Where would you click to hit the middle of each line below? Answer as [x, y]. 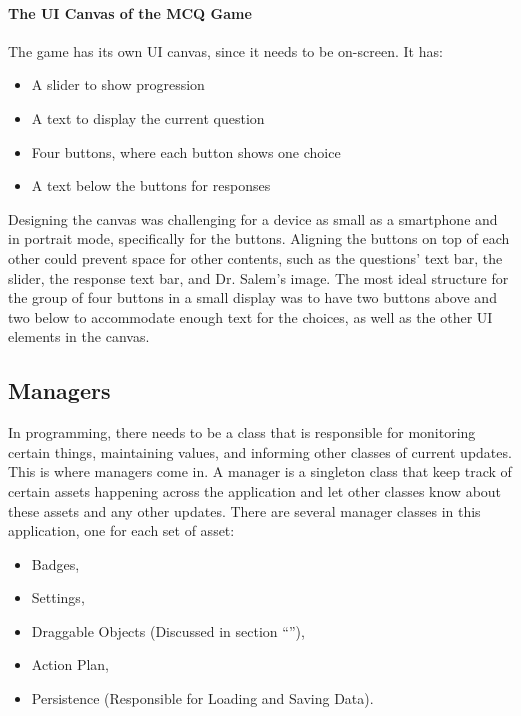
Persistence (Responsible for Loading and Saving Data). [202, 698]
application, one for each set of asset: [121, 530]
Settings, [58, 597]
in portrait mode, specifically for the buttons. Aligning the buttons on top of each [259, 238]
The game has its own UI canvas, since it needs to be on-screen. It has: [225, 50]
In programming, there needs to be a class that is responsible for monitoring [242, 432]
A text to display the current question [148, 117]
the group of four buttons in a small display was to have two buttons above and [252, 297]
